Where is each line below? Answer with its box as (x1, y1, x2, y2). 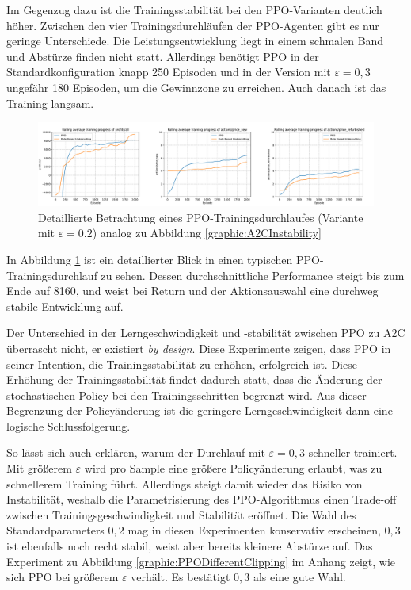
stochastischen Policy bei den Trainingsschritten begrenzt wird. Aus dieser (6, 386, 367, 403)
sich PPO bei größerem (6, 569, 119, 585)
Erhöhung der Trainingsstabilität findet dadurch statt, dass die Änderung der (6, 371, 382, 388)
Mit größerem (6, 460, 72, 477)
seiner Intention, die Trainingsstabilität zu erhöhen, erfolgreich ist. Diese (6, 355, 357, 372)
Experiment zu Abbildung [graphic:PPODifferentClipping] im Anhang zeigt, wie (6, 553, 395, 569)
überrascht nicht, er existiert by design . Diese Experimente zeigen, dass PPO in (6, 339, 391, 356)
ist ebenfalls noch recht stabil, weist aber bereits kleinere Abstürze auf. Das (6, 538, 373, 554)
